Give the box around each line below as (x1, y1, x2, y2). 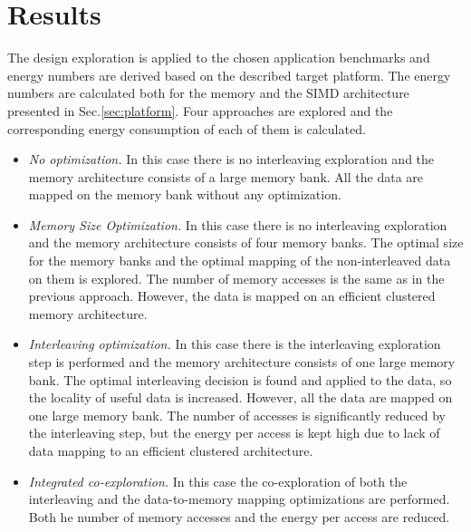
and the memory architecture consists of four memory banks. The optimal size (28, 233, 464, 252)
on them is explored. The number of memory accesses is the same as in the (28, 268, 445, 287)
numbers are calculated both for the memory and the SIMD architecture (7, 83, 409, 102)
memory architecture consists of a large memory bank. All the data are (28, 167, 423, 186)
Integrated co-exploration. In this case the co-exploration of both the (28, 471, 408, 490)
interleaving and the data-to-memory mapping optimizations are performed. (28, 489, 450, 508)
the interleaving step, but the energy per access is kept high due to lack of (28, 423, 440, 442)
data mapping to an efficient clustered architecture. (28, 441, 313, 459)
